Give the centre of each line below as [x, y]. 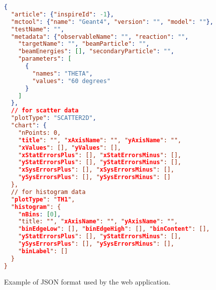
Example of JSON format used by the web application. [87, 281]
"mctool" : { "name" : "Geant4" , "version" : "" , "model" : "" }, [112, 22]
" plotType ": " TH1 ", [43, 199]
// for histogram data [48, 192]
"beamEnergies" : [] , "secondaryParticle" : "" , [96, 51]
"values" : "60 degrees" [71, 81]
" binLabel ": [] [43, 251]
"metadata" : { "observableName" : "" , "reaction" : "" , [100, 37]
